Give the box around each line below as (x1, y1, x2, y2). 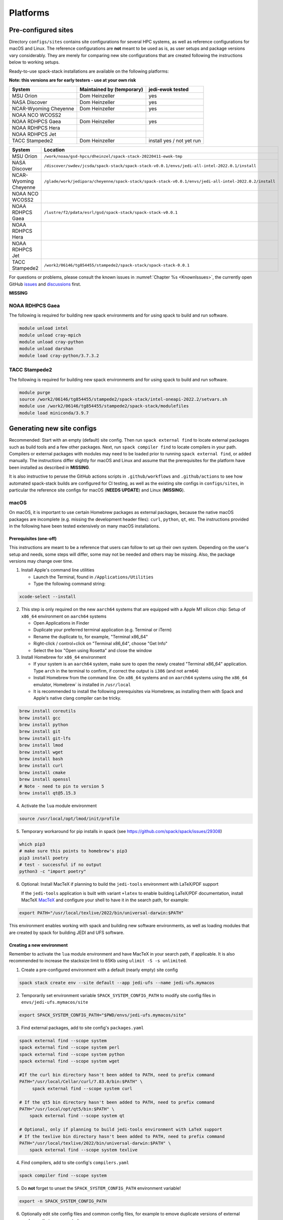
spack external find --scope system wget (19, 1058, 120, 1064)
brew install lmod (19, 742, 63, 748)
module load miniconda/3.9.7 (19, 410, 89, 416)
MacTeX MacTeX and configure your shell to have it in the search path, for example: (21, 897, 189, 903)
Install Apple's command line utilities (21, 567, 94, 573)
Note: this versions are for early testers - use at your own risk (9, 77, 136, 83)
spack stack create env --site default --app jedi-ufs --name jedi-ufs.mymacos (19, 980, 215, 985)
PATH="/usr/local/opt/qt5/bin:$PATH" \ (19, 1106, 114, 1112)
